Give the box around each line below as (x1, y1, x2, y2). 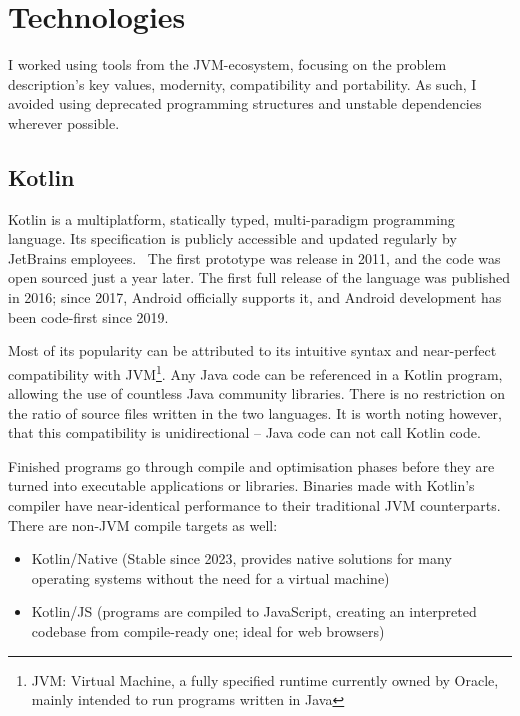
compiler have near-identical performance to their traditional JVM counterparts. (8, 495, 501, 516)
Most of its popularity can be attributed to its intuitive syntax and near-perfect (8, 340, 497, 361)
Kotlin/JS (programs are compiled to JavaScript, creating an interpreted (31, 601, 477, 622)
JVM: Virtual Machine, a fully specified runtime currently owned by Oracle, (31, 669, 499, 690)
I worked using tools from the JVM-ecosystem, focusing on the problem (8, 54, 447, 75)
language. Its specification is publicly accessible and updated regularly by (8, 228, 457, 249)
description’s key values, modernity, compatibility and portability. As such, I (8, 73, 477, 94)
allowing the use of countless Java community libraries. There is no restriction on (8, 383, 506, 404)
